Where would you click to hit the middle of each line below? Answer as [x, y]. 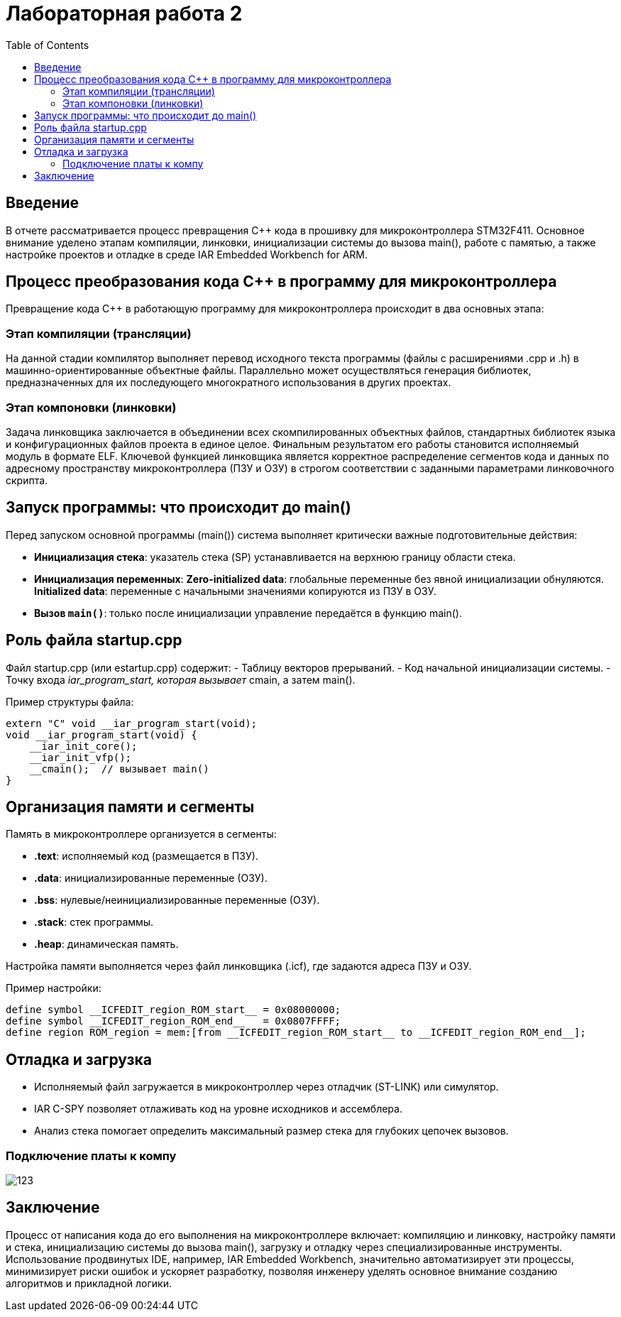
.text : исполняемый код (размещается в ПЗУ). [146, 856]
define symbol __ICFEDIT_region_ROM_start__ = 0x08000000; [174, 1010]
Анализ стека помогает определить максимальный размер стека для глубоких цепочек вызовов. [271, 1131]
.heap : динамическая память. [106, 944]
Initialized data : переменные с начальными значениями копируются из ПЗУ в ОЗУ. [236, 591]
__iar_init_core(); [83, 746]
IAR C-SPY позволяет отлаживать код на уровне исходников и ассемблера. [218, 1109]
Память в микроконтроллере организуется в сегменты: [141, 834]
